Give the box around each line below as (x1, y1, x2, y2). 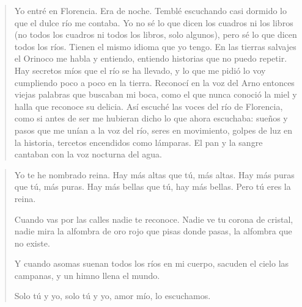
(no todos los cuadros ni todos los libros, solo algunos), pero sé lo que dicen (14, 28, 297, 41)
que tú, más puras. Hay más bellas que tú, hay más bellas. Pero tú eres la (14, 180, 291, 193)
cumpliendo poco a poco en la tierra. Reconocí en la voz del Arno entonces (14, 76, 295, 88)
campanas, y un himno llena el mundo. (14, 269, 160, 281)
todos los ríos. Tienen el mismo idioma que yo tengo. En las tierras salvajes (14, 40, 296, 52)
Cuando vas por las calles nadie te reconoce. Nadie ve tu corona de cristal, (14, 212, 293, 225)
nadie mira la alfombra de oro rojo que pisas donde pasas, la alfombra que (14, 225, 292, 237)
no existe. (14, 236, 50, 249)
